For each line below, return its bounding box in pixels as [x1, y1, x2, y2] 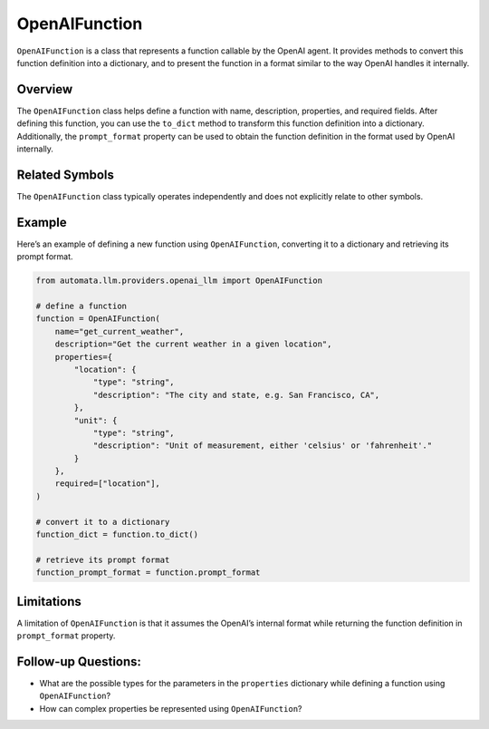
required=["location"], [54, 479, 160, 489]
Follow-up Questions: [16, 654, 142, 669]
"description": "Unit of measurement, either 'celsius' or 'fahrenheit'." [92, 441, 433, 451]
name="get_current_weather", [54, 326, 185, 336]
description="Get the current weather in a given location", [54, 339, 332, 349]
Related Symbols [16, 167, 115, 182]
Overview [16, 82, 73, 97]
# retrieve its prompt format [35, 554, 170, 565]
